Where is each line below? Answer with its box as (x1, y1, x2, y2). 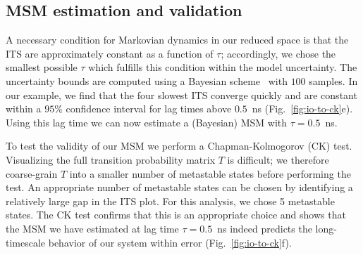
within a (6, 101, 42, 116)
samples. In (309, 73, 358, 88)
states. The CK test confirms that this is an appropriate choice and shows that (6, 207, 346, 222)
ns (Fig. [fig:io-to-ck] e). (252, 101, 353, 116)
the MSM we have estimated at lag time (6, 221, 179, 235)
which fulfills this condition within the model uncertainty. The (88, 60, 357, 74)
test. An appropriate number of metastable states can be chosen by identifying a (6, 180, 353, 195)
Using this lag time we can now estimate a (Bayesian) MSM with (6, 115, 288, 129)
